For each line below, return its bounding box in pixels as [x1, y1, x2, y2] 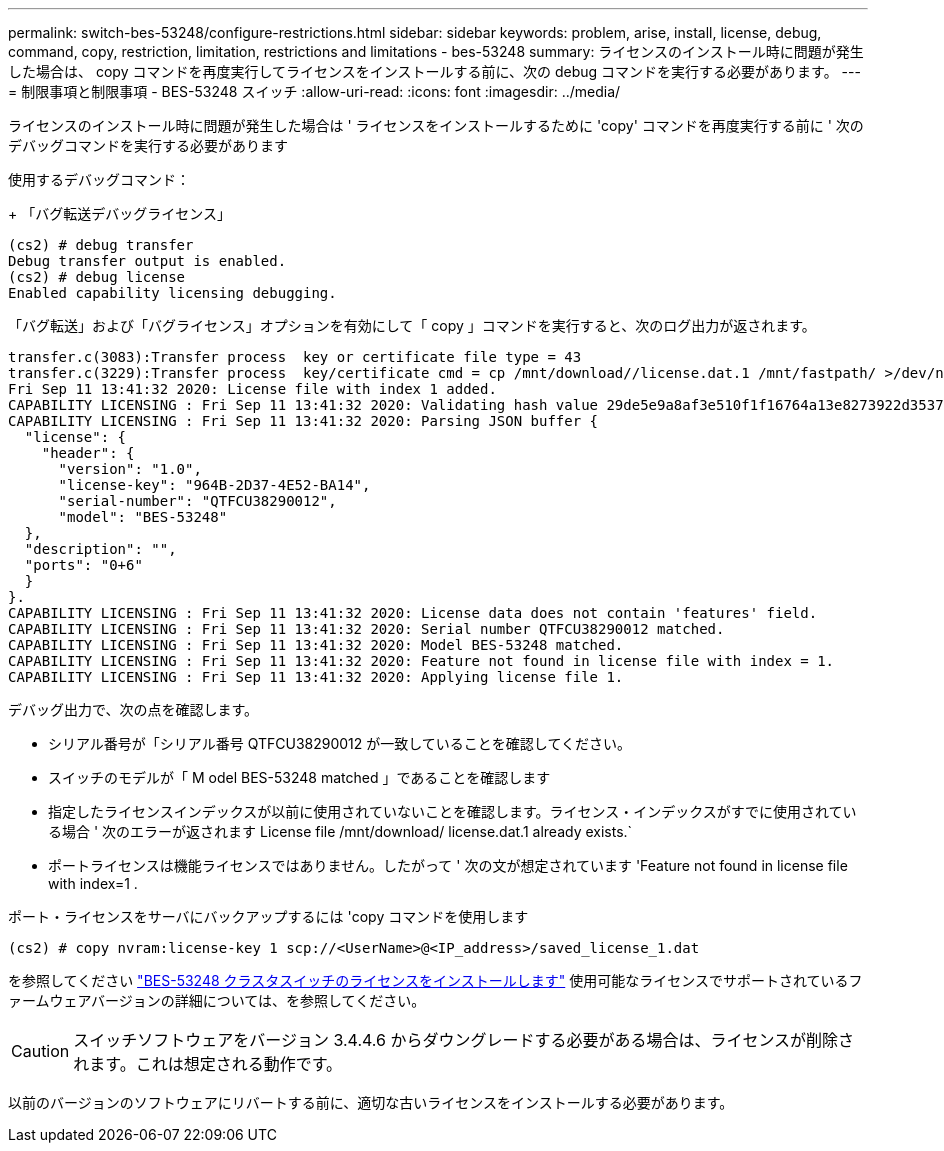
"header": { [41, 445, 135, 461]
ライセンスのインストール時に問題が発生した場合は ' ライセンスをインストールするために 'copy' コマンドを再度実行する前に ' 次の [8, 117, 864, 134]
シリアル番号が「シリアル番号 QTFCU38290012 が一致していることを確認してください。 [48, 735, 631, 752]
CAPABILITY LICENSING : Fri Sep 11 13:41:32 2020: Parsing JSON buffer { [8, 413, 599, 429]
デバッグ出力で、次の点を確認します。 [8, 701, 259, 718]
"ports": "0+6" [24, 557, 143, 573]
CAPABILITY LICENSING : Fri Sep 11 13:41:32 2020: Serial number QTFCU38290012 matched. [8, 621, 725, 637]
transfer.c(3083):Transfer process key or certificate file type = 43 [8, 349, 582, 365]
